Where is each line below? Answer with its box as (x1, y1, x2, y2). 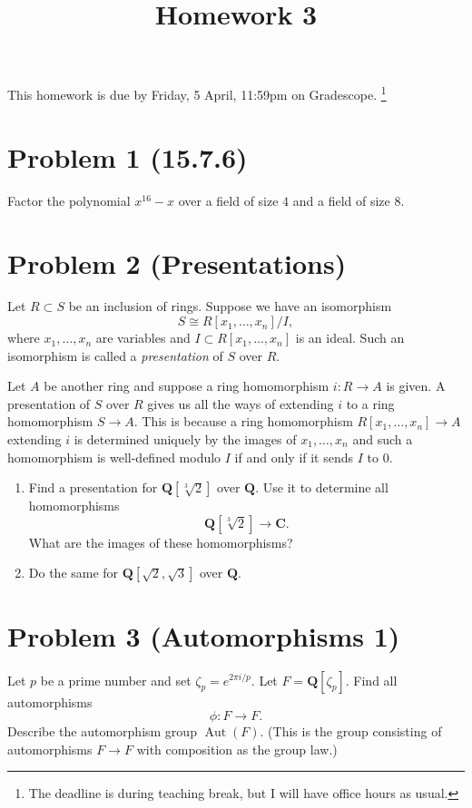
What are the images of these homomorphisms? (28, 532, 293, 551)
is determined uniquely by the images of (74, 430, 297, 449)
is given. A (386, 376, 446, 395)
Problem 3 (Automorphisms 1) (7, 617, 400, 654)
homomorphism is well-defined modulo (7, 447, 221, 466)
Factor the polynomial (7, 190, 131, 209)
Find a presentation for (28, 478, 158, 497)
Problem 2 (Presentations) (7, 244, 347, 281)
